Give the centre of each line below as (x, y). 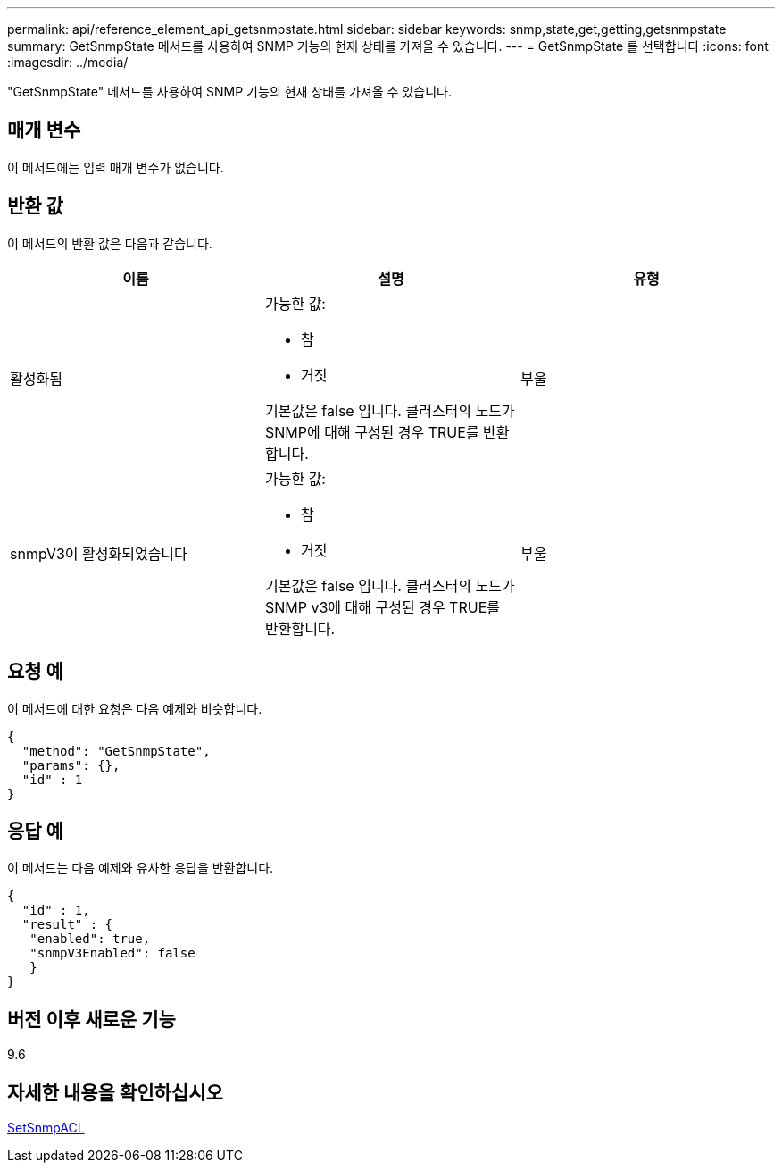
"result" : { (67, 925)
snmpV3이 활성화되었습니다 (99, 553)
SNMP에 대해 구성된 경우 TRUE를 (372, 432)
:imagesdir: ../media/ (68, 62)
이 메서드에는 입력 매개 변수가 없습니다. (116, 167)
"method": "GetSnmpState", (116, 751)
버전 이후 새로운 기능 (92, 1019)
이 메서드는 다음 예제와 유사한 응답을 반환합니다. (141, 868)
